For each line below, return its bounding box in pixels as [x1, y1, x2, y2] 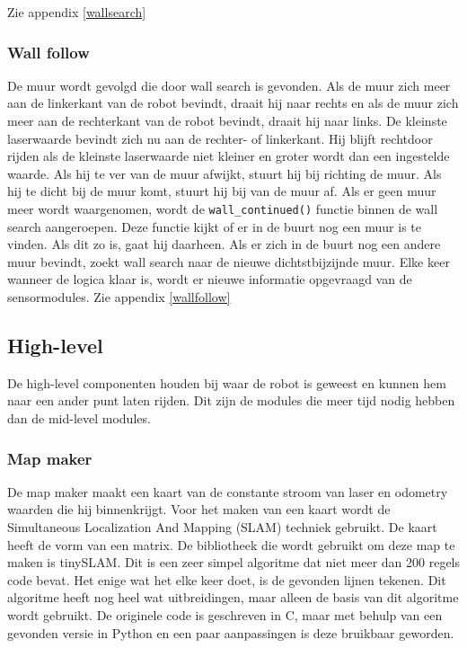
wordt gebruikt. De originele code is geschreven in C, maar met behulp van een [7, 605, 443, 624]
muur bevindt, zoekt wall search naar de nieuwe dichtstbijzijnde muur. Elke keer [7, 252, 450, 271]
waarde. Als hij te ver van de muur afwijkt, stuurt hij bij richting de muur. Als [7, 164, 442, 182]
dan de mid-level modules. [7, 408, 151, 427]
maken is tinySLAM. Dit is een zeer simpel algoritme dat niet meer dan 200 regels [7, 553, 461, 572]
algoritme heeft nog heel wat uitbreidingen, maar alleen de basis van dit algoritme [7, 588, 459, 607]
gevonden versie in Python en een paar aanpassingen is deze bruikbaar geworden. [7, 623, 454, 642]
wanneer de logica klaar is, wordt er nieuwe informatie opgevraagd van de [7, 270, 412, 288]
